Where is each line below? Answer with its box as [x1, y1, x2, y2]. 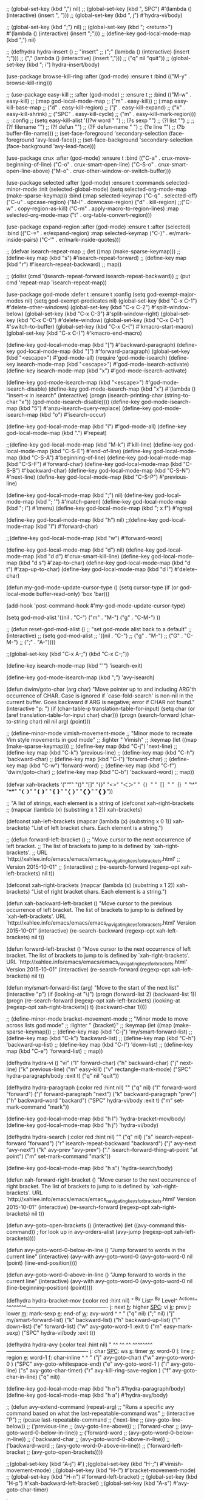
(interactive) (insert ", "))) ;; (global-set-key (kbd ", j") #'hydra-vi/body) [6, 12, 183, 19]
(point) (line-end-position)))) [6, 1259, 78, 1267]
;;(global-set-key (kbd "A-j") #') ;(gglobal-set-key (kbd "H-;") [6, 1460, 159, 1467]
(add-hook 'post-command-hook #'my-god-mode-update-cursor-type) [6, 602, 186, 609]
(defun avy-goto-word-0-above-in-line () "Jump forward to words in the [6, 1271, 186, 1278]
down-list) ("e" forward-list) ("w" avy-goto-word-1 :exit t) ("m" [6, 1323, 163, 1330]
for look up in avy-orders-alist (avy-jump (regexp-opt [39, 1228, 173, 1236]
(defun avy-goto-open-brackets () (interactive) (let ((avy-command [6, 1222, 174, 1229]
